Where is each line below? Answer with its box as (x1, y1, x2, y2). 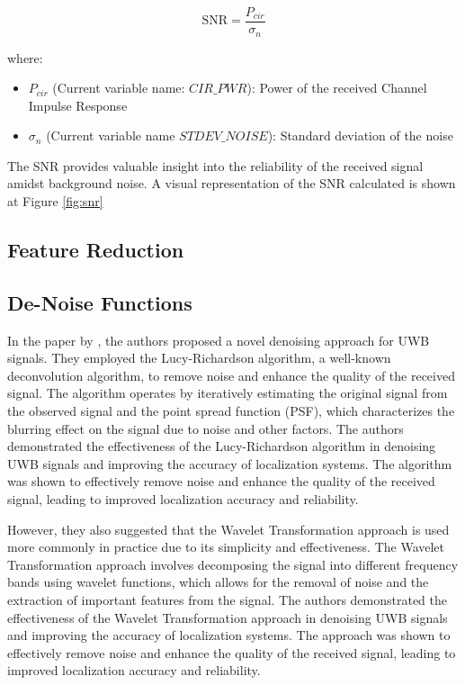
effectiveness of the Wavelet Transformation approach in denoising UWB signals (7, 608, 448, 626)
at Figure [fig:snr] (7, 192, 103, 211)
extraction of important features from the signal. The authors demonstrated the (7, 590, 448, 608)
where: (7, 48, 43, 67)
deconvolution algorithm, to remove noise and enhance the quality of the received (7, 365, 455, 384)
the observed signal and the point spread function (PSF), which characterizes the (7, 401, 455, 420)
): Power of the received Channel (246, 78, 427, 97)
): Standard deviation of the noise (267, 126, 453, 145)
